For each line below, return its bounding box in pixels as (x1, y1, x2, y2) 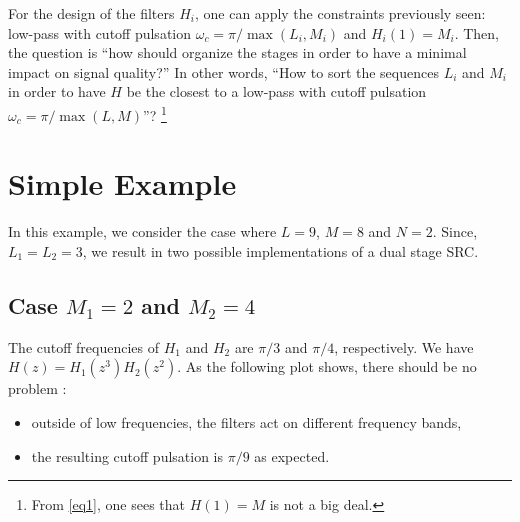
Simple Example (8, 163, 237, 204)
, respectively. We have (334, 336, 474, 357)
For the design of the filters (8, 3, 175, 23)
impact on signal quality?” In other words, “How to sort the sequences (8, 61, 439, 82)
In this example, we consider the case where (8, 221, 277, 242)
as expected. (254, 445, 330, 466)
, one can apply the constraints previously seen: (194, 3, 486, 23)
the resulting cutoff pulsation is (31, 445, 224, 466)
